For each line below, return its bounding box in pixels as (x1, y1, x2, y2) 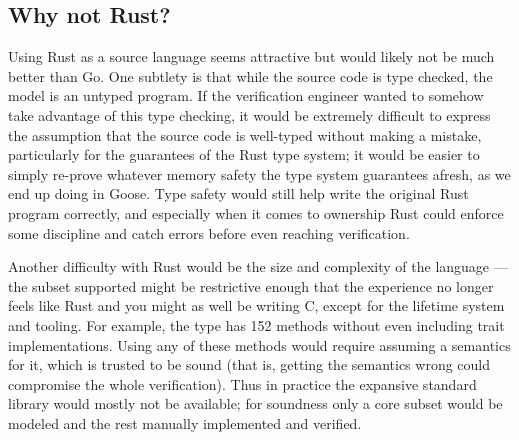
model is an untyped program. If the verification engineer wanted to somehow (8, 85, 484, 106)
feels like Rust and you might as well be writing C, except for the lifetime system (8, 295, 505, 316)
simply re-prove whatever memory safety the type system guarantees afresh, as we (8, 163, 511, 184)
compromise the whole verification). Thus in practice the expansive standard (8, 373, 477, 394)
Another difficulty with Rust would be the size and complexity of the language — (8, 256, 508, 277)
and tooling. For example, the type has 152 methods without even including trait (8, 314, 505, 335)
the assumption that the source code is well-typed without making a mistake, (8, 124, 482, 145)
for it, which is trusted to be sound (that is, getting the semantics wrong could (8, 354, 491, 375)
